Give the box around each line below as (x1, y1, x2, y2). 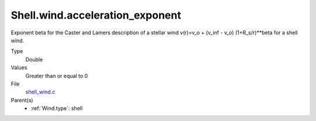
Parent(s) (11, 97, 33, 104)
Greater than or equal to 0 (25, 72, 88, 79)
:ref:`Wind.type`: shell (30, 105, 83, 112)
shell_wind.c (25, 88, 56, 95)
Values (11, 64, 28, 71)
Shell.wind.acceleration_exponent (11, 9, 181, 22)
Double (25, 56, 43, 63)
